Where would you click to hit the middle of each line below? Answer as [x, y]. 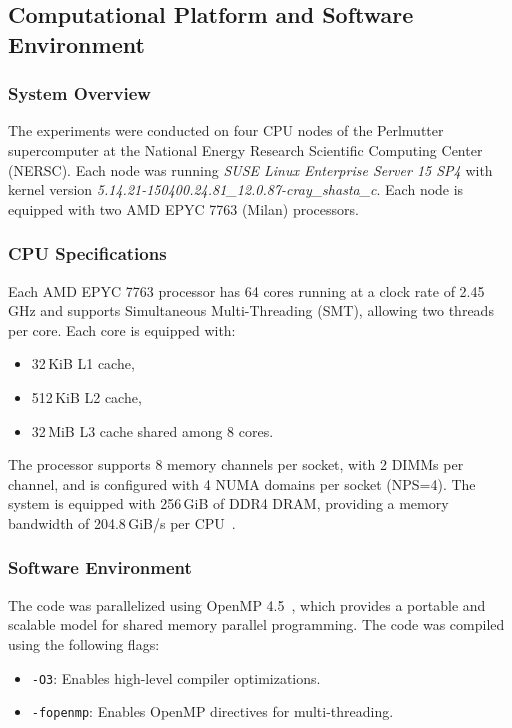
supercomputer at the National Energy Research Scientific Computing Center [245, 149]
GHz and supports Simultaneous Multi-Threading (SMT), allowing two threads [251, 310]
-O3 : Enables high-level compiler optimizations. [176, 677]
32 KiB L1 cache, [83, 363]
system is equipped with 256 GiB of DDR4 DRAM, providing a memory [228, 503]
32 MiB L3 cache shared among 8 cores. [152, 430]
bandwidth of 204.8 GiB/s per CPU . [122, 522]
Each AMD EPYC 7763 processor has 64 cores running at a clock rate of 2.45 [246, 290]
